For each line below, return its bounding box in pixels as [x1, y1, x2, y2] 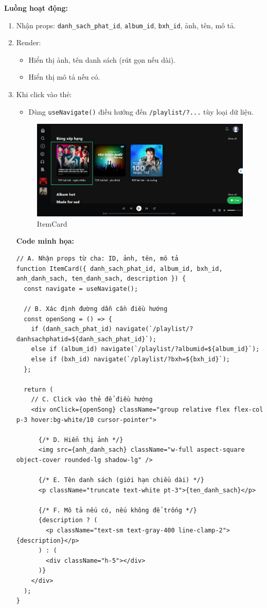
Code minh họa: [16, 235, 75, 246]
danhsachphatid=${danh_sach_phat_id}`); [16, 335, 156, 343]
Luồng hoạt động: [4, 3, 68, 13]
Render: [16, 37, 41, 48]
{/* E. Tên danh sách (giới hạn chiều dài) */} [38, 476, 204, 484]
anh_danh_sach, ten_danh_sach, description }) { [16, 275, 186, 283]
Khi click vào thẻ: [16, 89, 72, 100]
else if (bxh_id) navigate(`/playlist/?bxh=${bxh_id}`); [31, 355, 230, 363]
